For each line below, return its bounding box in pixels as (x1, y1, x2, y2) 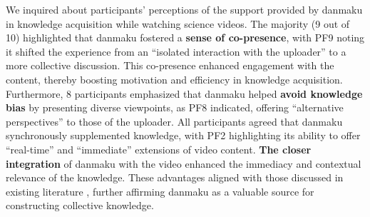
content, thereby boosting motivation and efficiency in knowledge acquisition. (6, 71, 343, 86)
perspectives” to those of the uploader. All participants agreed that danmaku (6, 113, 343, 128)
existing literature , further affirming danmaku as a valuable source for (6, 183, 314, 198)
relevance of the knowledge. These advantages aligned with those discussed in (6, 170, 344, 185)
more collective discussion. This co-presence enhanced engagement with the (6, 58, 334, 73)
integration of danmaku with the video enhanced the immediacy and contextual (6, 156, 361, 171)
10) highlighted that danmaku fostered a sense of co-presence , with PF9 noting (6, 30, 365, 45)
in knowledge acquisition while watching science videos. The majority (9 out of (6, 16, 350, 31)
